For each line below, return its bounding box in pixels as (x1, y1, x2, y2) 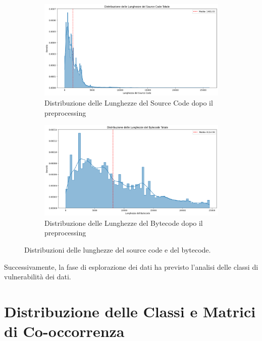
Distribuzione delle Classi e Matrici (4, 301, 256, 321)
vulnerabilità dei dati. (4, 271, 71, 282)
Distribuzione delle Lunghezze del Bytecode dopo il (44, 217, 203, 228)
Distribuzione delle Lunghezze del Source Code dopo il (44, 98, 213, 108)
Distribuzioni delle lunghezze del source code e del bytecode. (24, 245, 211, 255)
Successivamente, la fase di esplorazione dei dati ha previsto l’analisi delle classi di (4, 261, 258, 272)
